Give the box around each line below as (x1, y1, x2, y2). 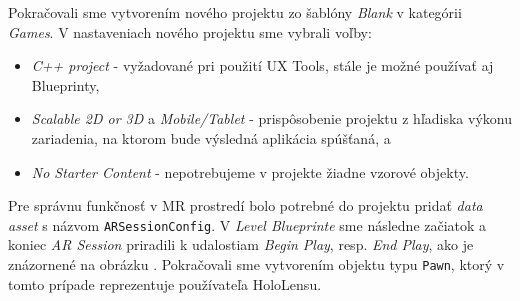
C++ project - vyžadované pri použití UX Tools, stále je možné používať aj (31, 55, 494, 76)
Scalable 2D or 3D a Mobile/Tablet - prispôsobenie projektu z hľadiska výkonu (31, 108, 512, 129)
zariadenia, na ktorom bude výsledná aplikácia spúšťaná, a (31, 127, 391, 148)
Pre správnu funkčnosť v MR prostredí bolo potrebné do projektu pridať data (8, 195, 483, 216)
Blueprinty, (31, 74, 100, 95)
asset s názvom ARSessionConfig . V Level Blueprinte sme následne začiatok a (8, 214, 487, 235)
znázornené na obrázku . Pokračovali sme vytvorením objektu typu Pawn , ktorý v (8, 254, 505, 274)
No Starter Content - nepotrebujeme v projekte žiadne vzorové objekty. (31, 161, 469, 182)
